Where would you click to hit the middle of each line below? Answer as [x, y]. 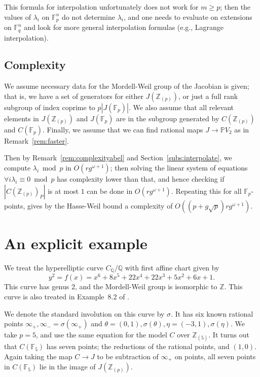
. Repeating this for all [206, 191]
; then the [235, 7]
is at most [63, 191]
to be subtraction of [128, 356]
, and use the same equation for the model [102, 335]
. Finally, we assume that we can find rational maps [123, 129]
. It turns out [229, 335]
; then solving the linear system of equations [179, 168]
